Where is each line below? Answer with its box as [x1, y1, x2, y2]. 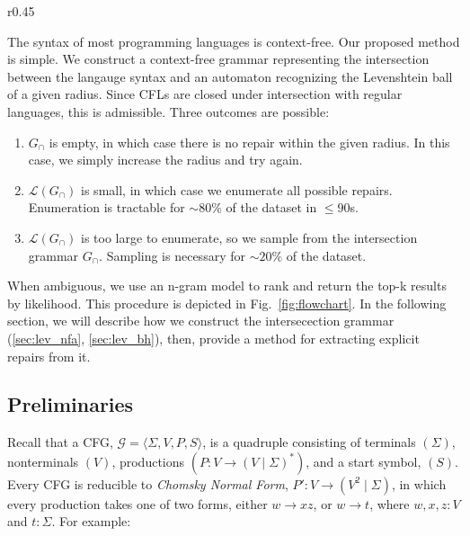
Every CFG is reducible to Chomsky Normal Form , [7, 474, 288, 493]
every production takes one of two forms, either [7, 494, 268, 513]
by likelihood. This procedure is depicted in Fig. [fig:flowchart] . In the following [7, 293, 447, 312]
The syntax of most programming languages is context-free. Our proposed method [7, 31, 460, 50]
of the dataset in [226, 198, 317, 217]
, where [369, 494, 410, 513]
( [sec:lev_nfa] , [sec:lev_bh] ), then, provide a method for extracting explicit [7, 328, 420, 347]
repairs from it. [7, 346, 91, 365]
